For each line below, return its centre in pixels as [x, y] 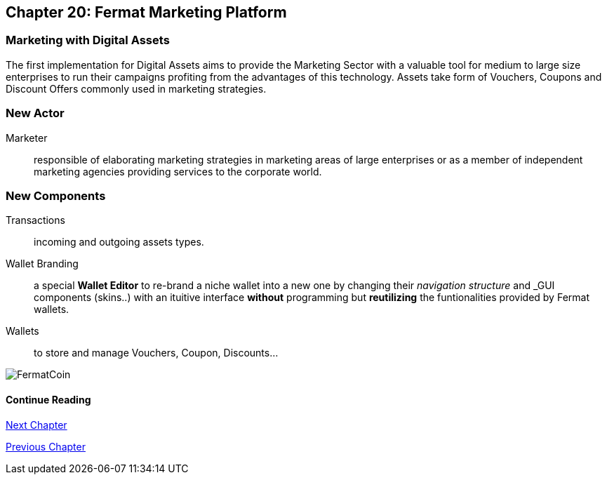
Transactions [35, 220]
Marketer [27, 138]
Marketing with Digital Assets [88, 40]
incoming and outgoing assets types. [119, 242]
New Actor [35, 113]
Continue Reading [48, 399]
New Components [56, 195]
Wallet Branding [42, 264]
